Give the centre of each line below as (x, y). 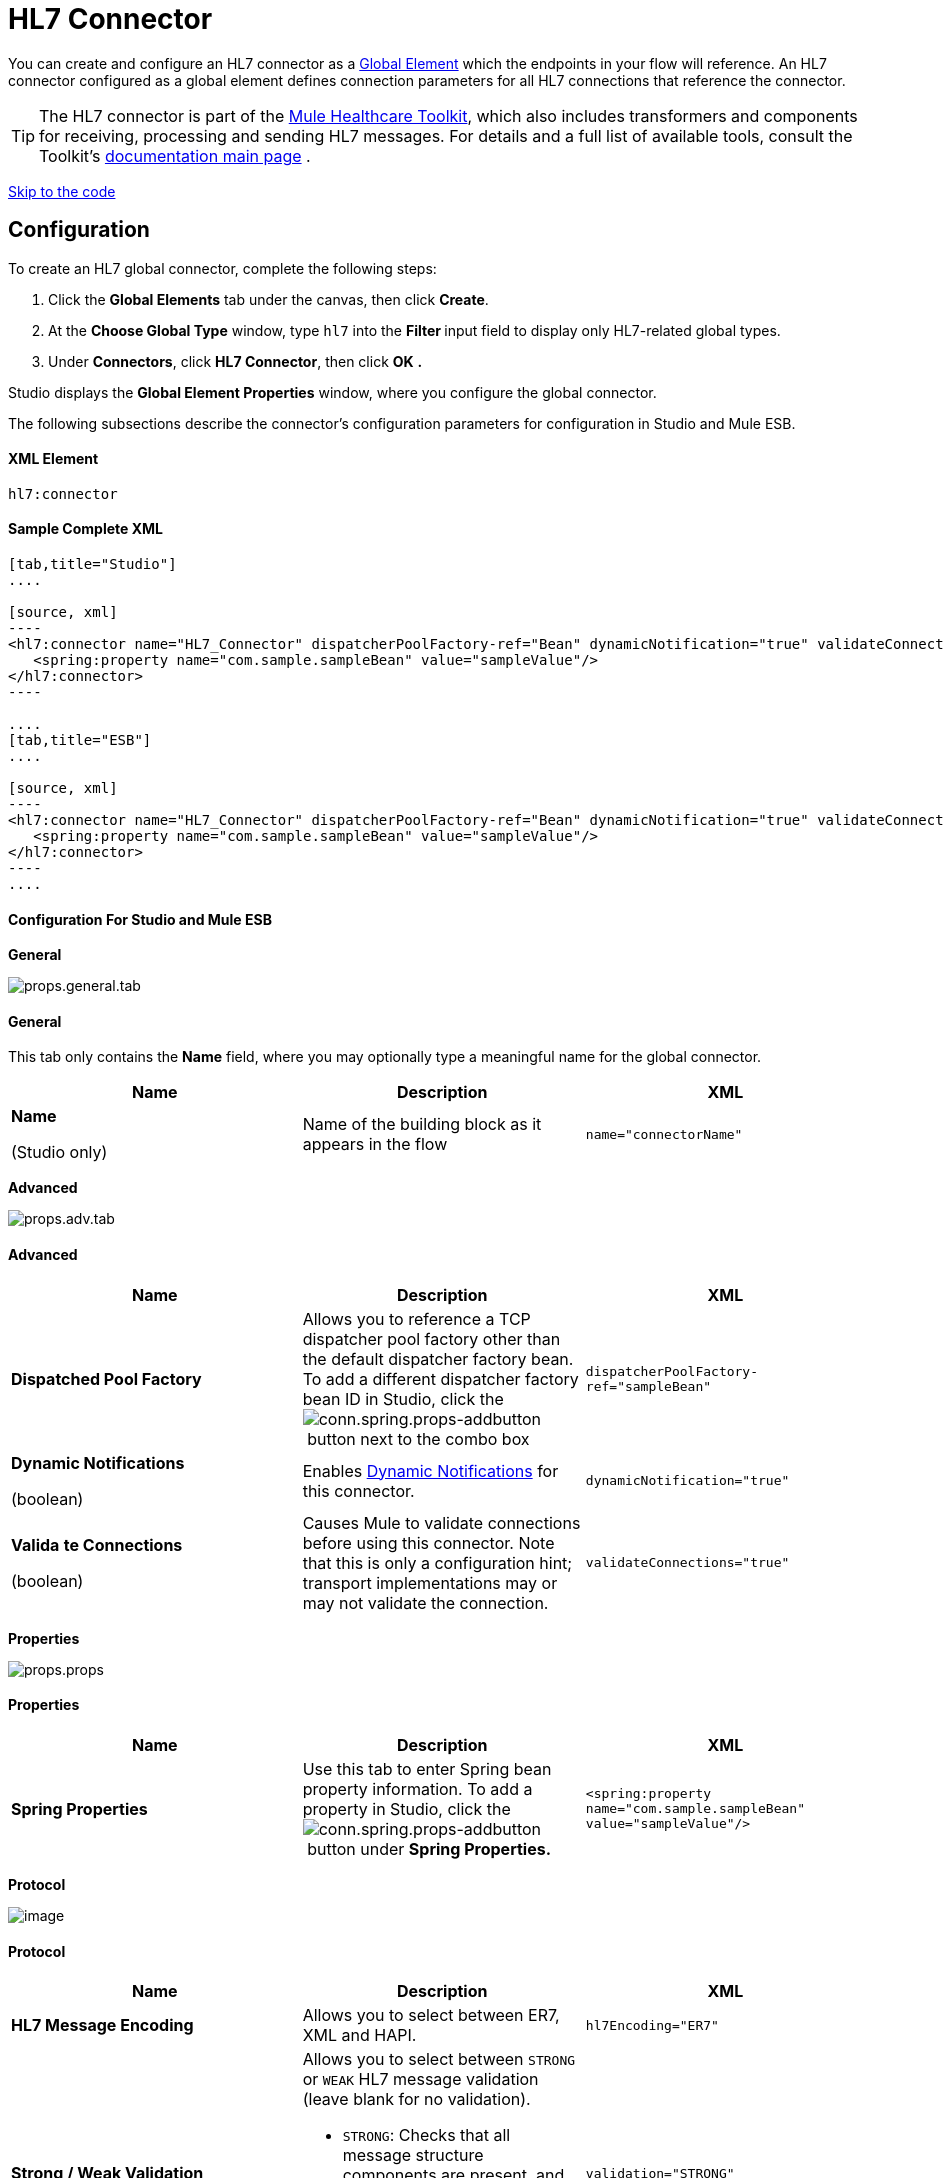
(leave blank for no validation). (416, 2099)
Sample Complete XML (85, 529)
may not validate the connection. (425, 1602)
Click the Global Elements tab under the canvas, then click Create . (268, 299)
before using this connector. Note (428, 1542)
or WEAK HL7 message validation (420, 2079)
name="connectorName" (664, 1134)
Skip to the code (62, 191)
